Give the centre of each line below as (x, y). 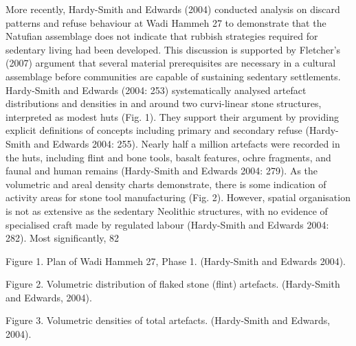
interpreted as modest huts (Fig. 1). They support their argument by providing (172, 116)
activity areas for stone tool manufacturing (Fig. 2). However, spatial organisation (178, 197)
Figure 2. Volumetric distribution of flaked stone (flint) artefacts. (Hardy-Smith (173, 284)
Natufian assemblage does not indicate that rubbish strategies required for (162, 36)
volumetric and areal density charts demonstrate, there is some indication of (166, 184)
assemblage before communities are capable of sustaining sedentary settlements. (173, 76)
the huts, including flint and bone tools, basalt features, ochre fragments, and (168, 157)
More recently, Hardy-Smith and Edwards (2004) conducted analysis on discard (173, 9)
